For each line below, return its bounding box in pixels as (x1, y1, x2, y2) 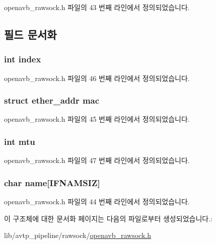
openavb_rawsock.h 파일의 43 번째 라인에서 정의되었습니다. (4, 2, 190, 12)
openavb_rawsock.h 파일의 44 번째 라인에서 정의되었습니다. (4, 196, 190, 207)
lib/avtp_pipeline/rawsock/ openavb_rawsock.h (4, 230, 151, 240)
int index (4, 53, 41, 65)
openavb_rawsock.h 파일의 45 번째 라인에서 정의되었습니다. (4, 114, 190, 124)
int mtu (4, 135, 35, 147)
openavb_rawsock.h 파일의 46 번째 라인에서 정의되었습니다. (4, 72, 190, 83)
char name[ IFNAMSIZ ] (4, 176, 100, 189)
